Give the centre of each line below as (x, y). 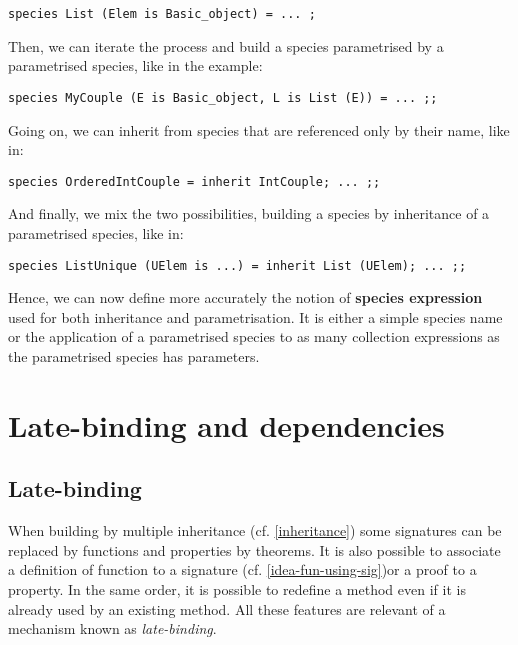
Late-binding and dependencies (226, 424)
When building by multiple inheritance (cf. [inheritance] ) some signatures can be (255, 530)
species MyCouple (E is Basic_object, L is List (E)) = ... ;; (223, 97)
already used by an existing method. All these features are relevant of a (227, 608)
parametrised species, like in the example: (135, 65)
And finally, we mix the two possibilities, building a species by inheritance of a (249, 213)
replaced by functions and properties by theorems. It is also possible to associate (254, 549)
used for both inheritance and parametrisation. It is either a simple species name (255, 316)
